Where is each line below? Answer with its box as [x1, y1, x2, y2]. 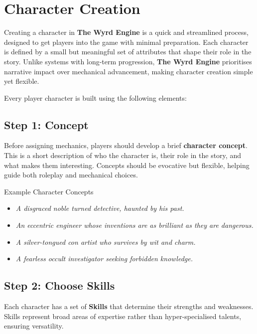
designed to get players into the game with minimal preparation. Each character [4, 36, 249, 47]
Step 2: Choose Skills [4, 278, 115, 293]
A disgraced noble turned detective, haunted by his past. [15, 203, 184, 213]
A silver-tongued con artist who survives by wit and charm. [15, 236, 196, 247]
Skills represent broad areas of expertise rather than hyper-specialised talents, [4, 311, 242, 321]
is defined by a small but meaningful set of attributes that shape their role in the [4, 46, 252, 57]
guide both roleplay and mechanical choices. [4, 169, 138, 180]
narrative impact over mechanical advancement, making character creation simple [4, 66, 253, 76]
